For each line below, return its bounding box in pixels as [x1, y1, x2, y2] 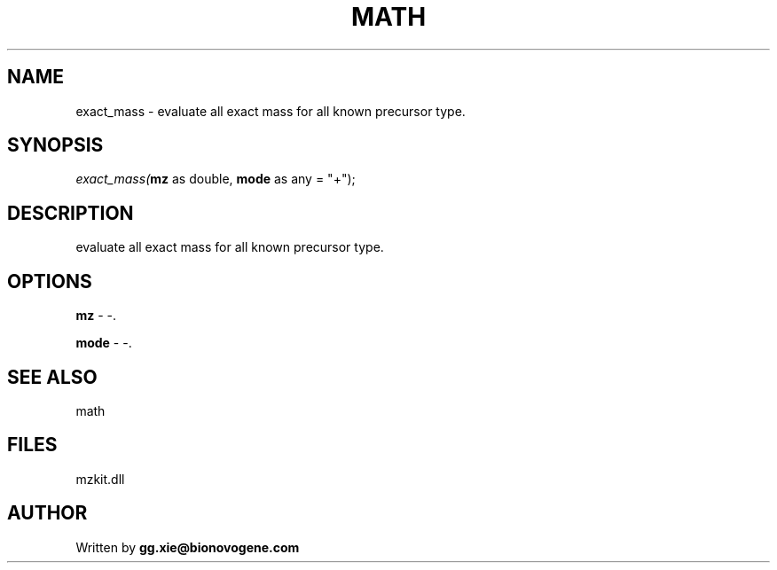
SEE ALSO [7, 365, 98, 388]
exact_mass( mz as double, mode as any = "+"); [75, 171, 356, 187]
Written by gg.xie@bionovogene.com [75, 539, 300, 555]
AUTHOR [7, 502, 88, 525]
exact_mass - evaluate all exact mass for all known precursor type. [75, 103, 466, 119]
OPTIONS [7, 269, 92, 293]
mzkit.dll [75, 471, 125, 487]
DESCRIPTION [7, 201, 134, 224]
